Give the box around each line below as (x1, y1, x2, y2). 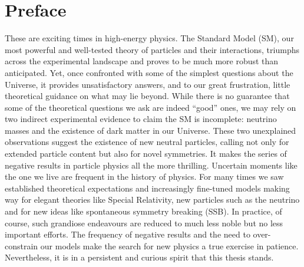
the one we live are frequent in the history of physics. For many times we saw (5, 170, 284, 183)
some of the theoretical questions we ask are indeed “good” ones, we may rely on (5, 101, 296, 113)
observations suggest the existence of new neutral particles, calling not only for (5, 136, 289, 148)
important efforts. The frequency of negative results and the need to (5, 228, 250, 240)
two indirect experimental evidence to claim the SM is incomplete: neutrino (5, 113, 277, 125)
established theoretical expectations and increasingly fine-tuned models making (5, 182, 290, 194)
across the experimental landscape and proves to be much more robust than (5, 55, 279, 67)
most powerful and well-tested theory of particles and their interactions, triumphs (5, 43, 299, 55)
